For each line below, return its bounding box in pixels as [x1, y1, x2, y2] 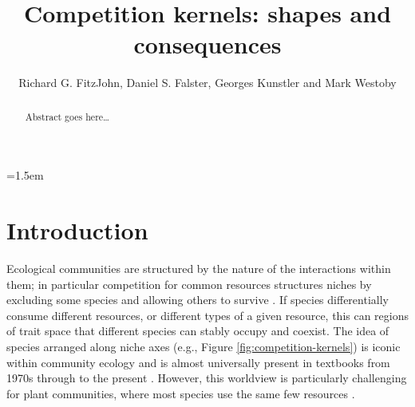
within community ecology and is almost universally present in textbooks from [6, 354, 390, 370]
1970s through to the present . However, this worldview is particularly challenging [6, 369, 407, 386]
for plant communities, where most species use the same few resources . [6, 385, 355, 401]
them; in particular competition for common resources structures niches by [6, 275, 372, 292]
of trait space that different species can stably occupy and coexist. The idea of [6, 322, 389, 339]
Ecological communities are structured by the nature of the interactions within [6, 260, 391, 277]
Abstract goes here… [25, 109, 110, 123]
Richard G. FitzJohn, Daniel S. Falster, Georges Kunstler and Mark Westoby [18, 74, 397, 91]
